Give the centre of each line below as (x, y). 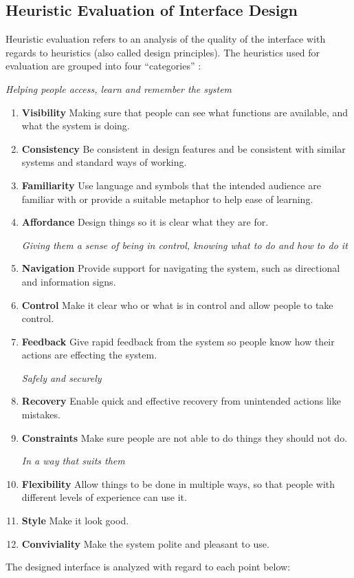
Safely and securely (62, 377)
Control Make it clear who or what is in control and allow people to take (177, 304)
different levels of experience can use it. (104, 497)
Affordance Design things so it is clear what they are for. (145, 222)
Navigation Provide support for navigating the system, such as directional (181, 268)
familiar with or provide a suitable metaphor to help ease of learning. (167, 199)
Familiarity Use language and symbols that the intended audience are (171, 185)
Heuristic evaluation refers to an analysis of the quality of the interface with (166, 39)
